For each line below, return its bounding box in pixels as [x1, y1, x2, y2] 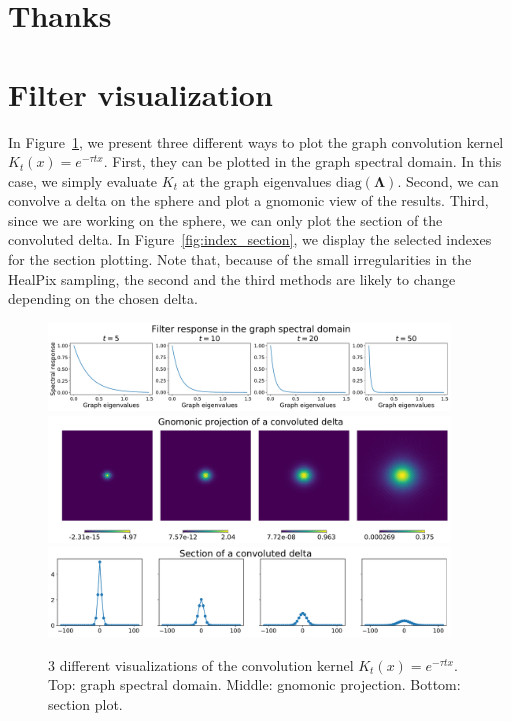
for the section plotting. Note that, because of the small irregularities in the [8, 249, 472, 270]
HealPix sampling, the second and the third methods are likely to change [8, 268, 456, 289]
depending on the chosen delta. [8, 288, 198, 309]
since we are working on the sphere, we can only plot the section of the [8, 209, 443, 230]
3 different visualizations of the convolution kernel [48, 654, 354, 675]
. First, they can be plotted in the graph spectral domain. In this [103, 151, 502, 172]
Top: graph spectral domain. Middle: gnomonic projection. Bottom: [48, 674, 461, 695]
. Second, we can [397, 170, 499, 191]
